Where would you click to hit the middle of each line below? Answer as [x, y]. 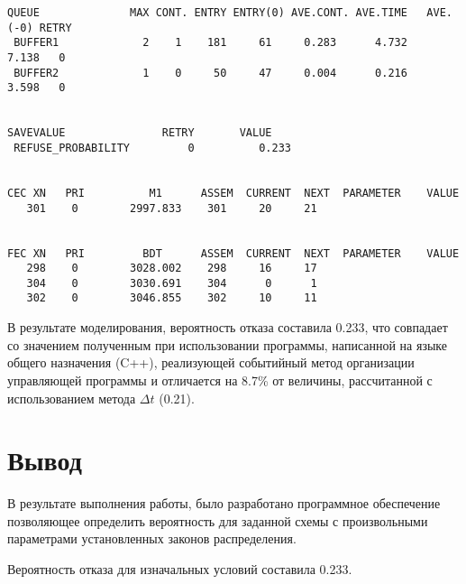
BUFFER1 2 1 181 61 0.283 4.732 [210, 43]
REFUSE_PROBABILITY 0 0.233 [152, 148]
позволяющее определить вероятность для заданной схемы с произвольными [218, 520]
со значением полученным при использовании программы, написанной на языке [228, 344]
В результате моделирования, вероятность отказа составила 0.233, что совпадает [228, 327]
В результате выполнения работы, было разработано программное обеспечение [224, 503]
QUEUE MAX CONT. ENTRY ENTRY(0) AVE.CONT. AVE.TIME [207, 13]
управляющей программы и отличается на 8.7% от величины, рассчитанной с [220, 380]
